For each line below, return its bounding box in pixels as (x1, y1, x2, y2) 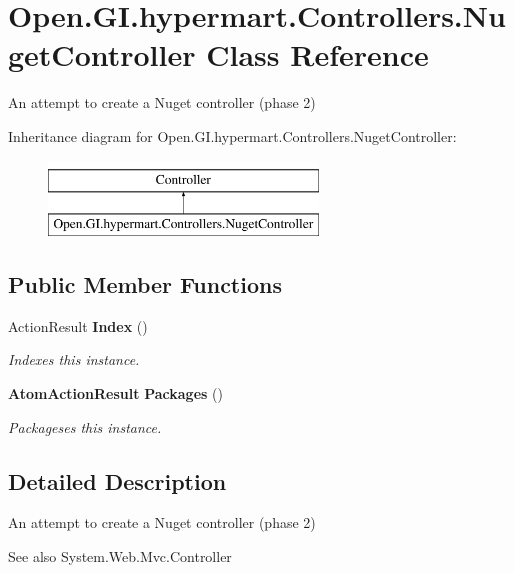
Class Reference (206, 34, 429, 75)
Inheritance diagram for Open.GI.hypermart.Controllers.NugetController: (8, 125, 457, 146)
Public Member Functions (8, 269, 282, 300)
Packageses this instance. (8, 416, 162, 437)
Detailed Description (8, 465, 227, 496)
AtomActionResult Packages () (8, 383, 223, 404)
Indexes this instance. (8, 349, 140, 370)
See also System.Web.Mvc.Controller (8, 546, 232, 567)
